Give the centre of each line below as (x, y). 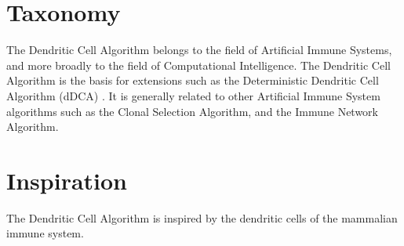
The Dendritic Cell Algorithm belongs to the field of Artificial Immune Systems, (199, 50)
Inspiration (67, 180)
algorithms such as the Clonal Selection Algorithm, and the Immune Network (192, 111)
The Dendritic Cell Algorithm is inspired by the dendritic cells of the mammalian (202, 217)
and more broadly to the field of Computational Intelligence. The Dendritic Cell (198, 65)
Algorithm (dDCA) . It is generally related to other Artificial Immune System (193, 95)
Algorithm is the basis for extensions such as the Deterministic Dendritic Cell (193, 80)
